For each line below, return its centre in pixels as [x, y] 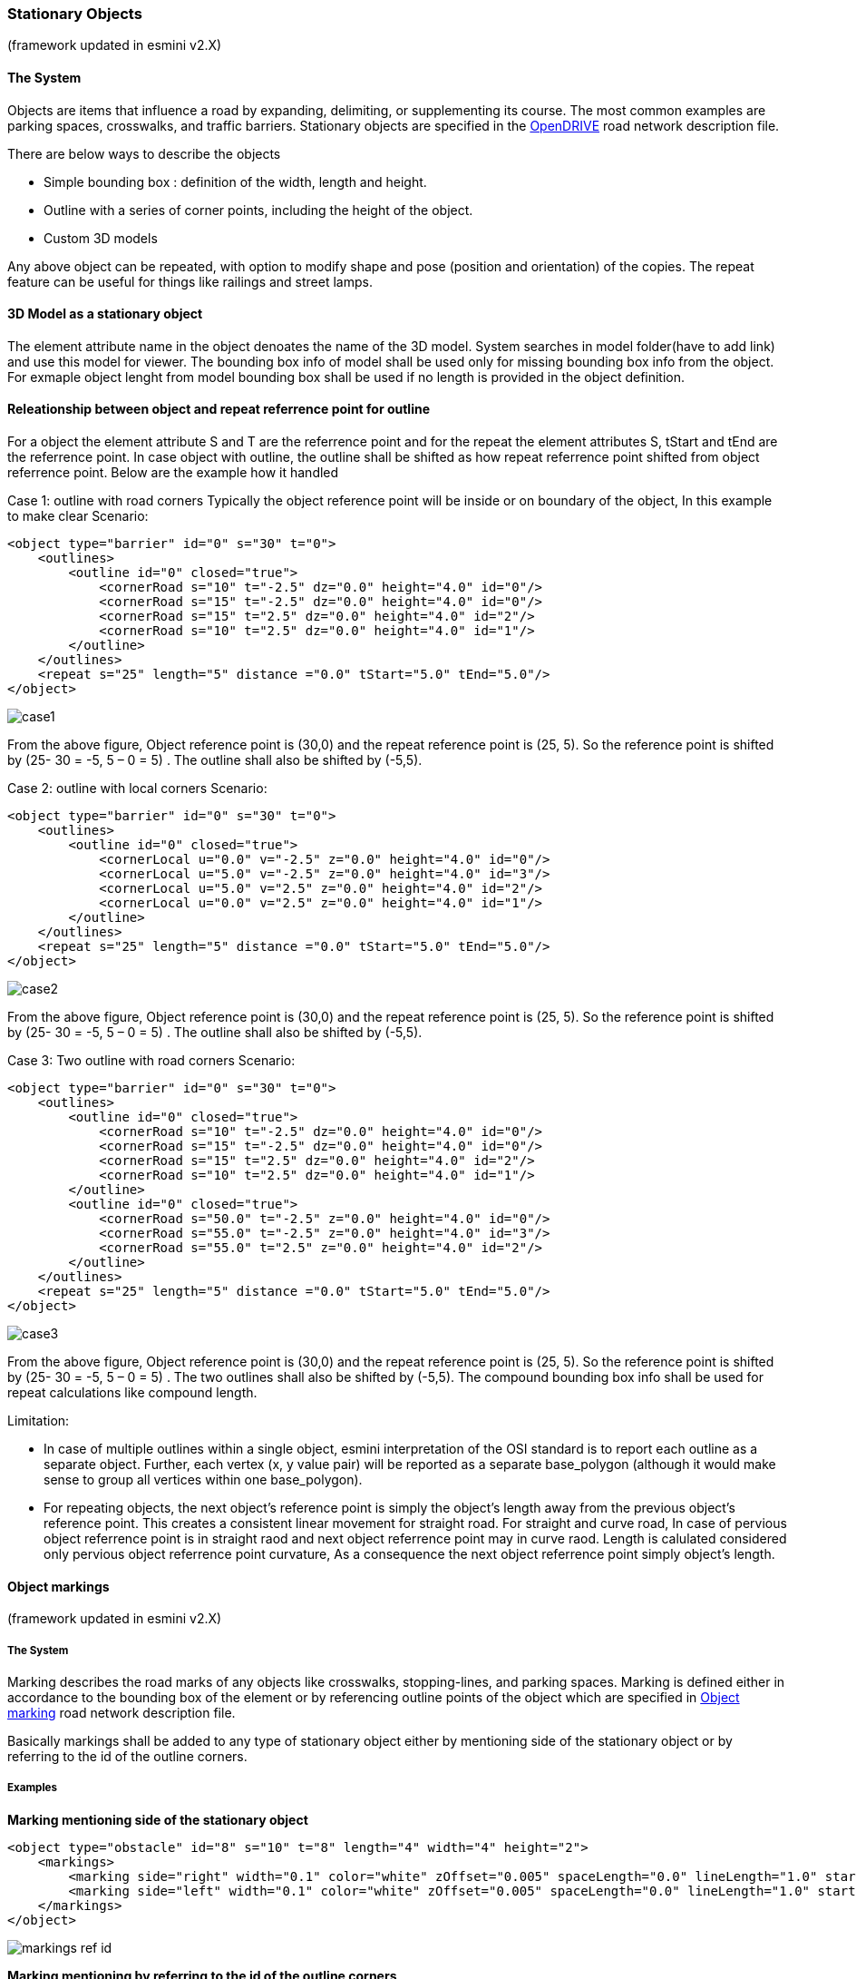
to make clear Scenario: [78, 516]
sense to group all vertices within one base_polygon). [203, 1480]
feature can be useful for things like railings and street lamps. [190, 281]
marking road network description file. [122, 1713]
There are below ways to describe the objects [144, 153]
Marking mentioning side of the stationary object [158, 1819]
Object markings [58, 1586]
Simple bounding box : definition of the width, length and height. [235, 181]
